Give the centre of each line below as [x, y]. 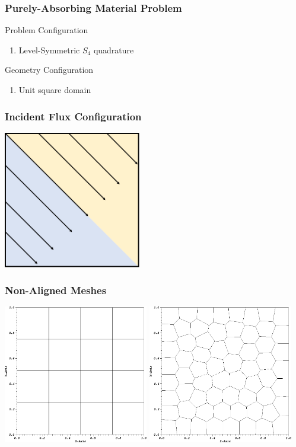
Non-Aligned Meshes [56, 290]
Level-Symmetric [49, 50]
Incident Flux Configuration [73, 116]
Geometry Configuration [49, 70]
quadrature [114, 50]
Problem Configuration [47, 30]
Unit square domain [55, 90]
